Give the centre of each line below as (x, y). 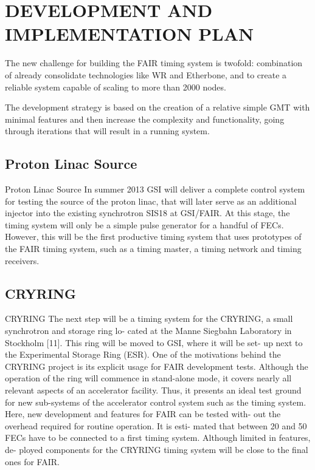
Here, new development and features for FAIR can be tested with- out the (143, 414)
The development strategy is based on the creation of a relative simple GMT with (157, 107)
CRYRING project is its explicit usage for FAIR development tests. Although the (157, 366)
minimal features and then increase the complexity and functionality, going (145, 119)
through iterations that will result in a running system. (107, 131)
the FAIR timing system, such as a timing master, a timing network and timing (153, 249)
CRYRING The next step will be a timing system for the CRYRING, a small (149, 318)
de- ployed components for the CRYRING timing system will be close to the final (157, 449)
